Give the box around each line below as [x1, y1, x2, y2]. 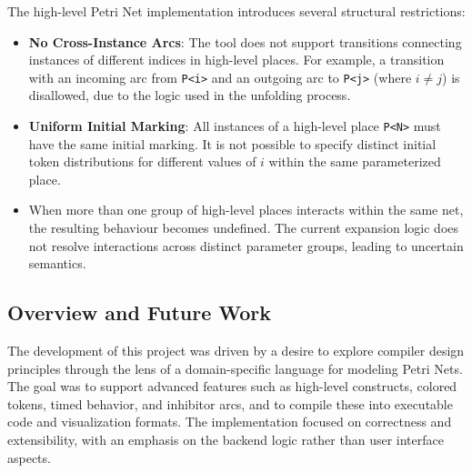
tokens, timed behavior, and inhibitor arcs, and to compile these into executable [7, 394, 453, 413]
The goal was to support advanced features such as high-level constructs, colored [7, 377, 457, 396]
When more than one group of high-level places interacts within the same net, [28, 200, 464, 219]
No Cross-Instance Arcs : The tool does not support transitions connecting [28, 32, 462, 51]
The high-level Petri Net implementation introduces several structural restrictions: [7, 2, 466, 20]
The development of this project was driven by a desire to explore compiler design [7, 341, 465, 360]
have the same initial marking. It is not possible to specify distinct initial [28, 134, 437, 153]
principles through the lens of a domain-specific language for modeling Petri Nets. [7, 358, 463, 377]
